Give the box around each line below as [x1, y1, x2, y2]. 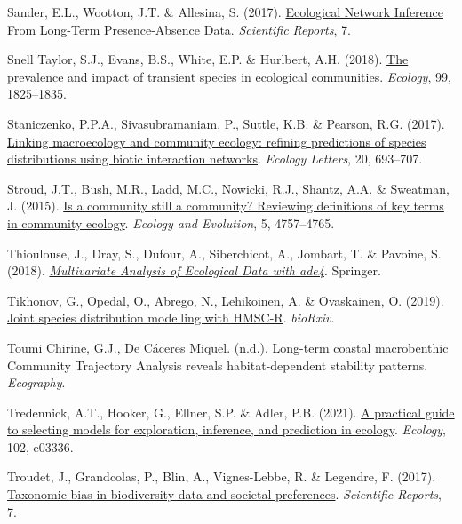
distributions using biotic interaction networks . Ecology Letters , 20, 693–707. [7, 149, 423, 168]
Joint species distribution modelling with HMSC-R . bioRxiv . [7, 308, 335, 327]
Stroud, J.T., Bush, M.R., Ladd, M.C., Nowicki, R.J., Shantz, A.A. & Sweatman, [7, 179, 450, 197]
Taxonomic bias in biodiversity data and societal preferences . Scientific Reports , [7, 485, 442, 504]
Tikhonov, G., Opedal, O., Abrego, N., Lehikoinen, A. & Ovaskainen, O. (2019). [7, 290, 444, 309]
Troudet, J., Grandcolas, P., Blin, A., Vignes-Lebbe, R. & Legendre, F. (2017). [7, 467, 436, 486]
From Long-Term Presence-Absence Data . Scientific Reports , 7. [7, 20, 351, 38]
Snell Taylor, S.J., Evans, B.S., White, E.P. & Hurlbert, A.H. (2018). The [7, 50, 409, 68]
